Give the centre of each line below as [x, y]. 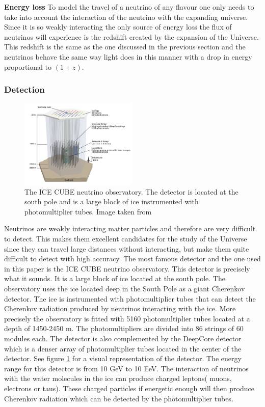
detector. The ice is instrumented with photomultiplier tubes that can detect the [130, 298]
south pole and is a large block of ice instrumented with [112, 201]
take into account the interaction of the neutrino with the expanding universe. [126, 17]
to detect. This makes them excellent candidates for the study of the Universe [126, 239]
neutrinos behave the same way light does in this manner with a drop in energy [128, 56]
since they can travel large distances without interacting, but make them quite [127, 248]
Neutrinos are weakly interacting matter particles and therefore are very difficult [130, 228]
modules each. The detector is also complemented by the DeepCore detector [123, 338]
